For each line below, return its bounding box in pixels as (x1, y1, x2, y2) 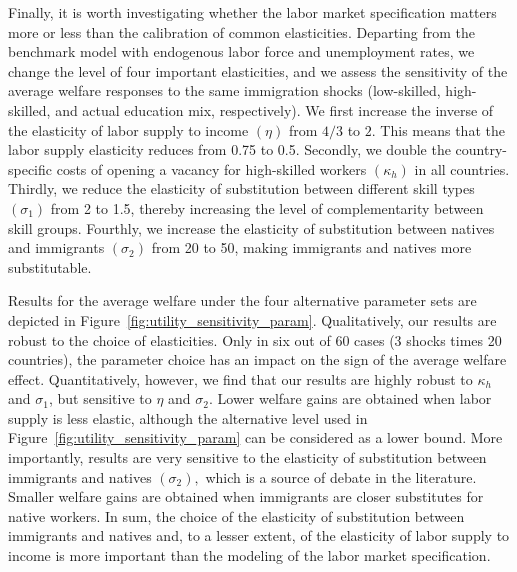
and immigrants (8, 237, 105, 258)
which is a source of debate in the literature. (205, 466, 477, 487)
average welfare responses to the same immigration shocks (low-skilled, (8, 80, 441, 101)
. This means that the (371, 119, 505, 140)
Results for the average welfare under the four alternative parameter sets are (8, 290, 477, 311)
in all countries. (414, 158, 510, 179)
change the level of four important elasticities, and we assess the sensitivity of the (8, 60, 508, 81)
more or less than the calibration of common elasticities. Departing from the (8, 21, 475, 42)
